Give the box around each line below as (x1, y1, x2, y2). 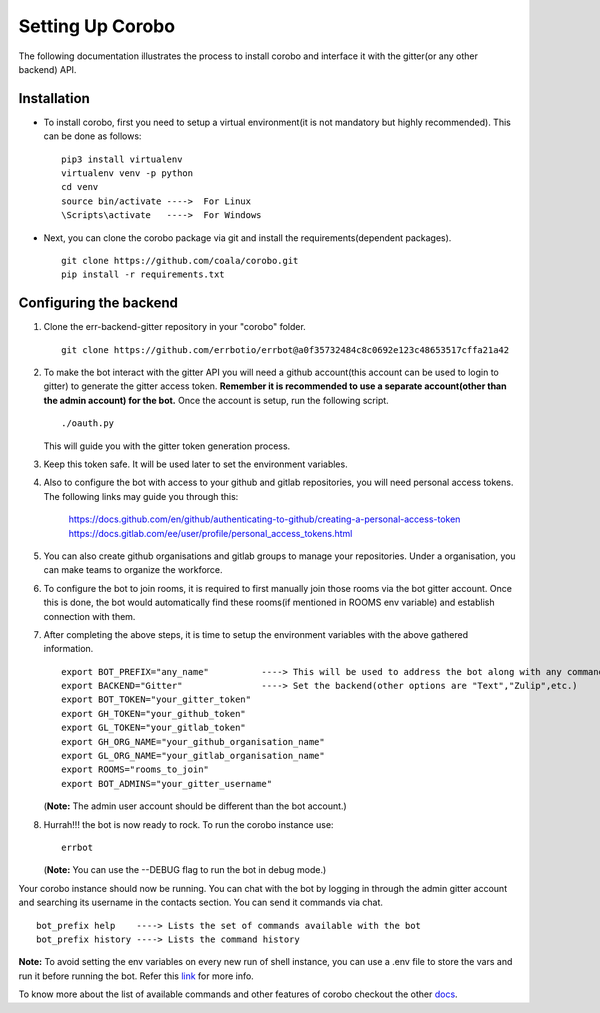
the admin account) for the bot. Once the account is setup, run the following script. (43, 394, 389, 406)
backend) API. (18, 63, 77, 75)
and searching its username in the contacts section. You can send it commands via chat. (18, 896, 384, 909)
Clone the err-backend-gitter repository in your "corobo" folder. (43, 321, 307, 333)
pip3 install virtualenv (61, 153, 183, 165)
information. (43, 643, 94, 655)
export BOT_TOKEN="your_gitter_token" (61, 694, 252, 705)
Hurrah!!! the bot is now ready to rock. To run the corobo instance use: (43, 818, 334, 830)
